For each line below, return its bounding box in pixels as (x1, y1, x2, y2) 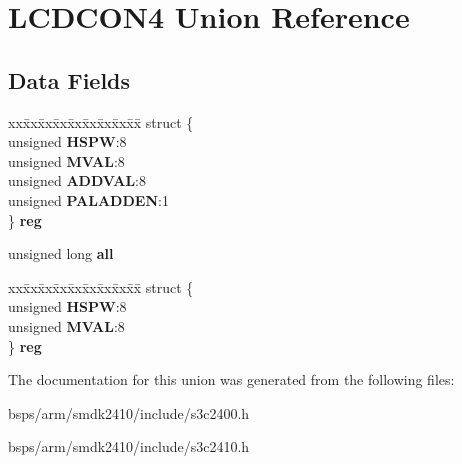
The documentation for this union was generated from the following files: (8, 369, 455, 390)
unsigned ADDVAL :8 (8, 170, 146, 191)
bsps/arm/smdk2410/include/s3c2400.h (8, 402, 250, 423)
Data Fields (8, 64, 131, 95)
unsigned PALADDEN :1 (8, 189, 169, 210)
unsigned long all (8, 243, 114, 264)
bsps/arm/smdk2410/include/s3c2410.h (8, 436, 250, 457)
